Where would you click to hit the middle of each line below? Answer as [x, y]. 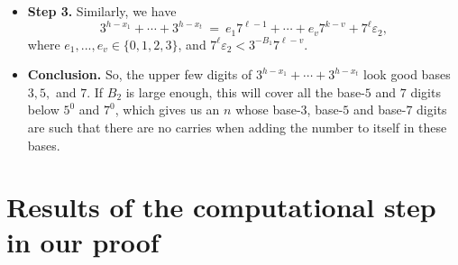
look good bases [407, 74]
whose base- [268, 110]
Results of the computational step [221, 207]
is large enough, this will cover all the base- [245, 91]
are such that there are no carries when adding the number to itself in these [237, 127]
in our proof [83, 242]
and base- [380, 110]
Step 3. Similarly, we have [102, 11]
